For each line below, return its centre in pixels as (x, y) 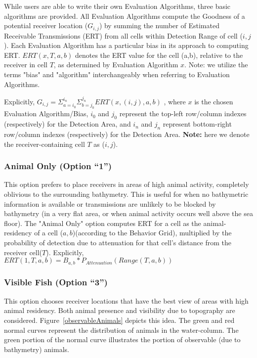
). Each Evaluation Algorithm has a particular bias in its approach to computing (126, 45)
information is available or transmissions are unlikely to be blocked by (110, 203)
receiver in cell (26, 65)
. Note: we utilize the (216, 65)
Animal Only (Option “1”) (58, 166)
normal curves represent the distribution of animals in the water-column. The (121, 330)
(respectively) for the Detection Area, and (67, 124)
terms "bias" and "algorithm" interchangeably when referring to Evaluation (117, 74)
